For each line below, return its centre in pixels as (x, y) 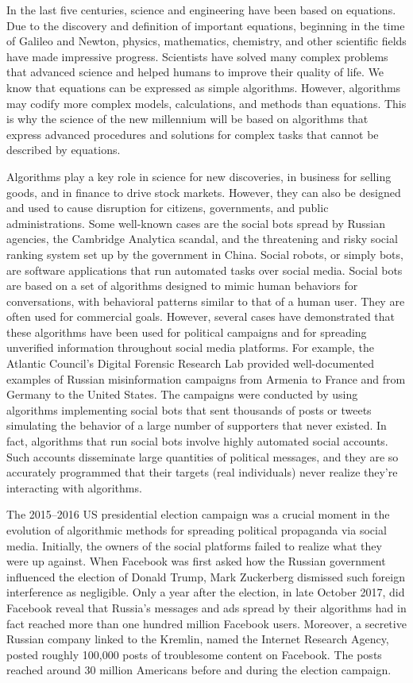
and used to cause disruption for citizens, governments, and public (168, 208)
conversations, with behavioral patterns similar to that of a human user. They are (206, 301)
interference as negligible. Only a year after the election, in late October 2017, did (206, 592)
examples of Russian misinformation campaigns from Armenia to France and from (206, 378)
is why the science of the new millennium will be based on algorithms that (187, 119)
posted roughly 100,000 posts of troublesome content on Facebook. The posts (194, 654)
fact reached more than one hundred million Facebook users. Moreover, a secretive (206, 623)
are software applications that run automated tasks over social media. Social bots (205, 270)
